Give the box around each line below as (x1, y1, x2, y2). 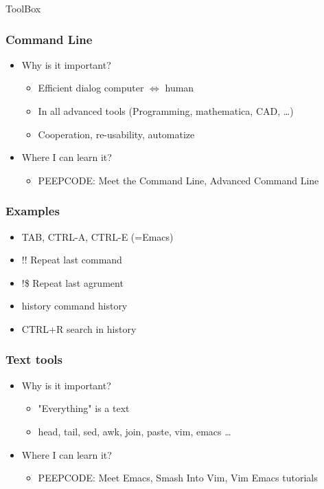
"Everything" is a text (38, 401, 130, 415)
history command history (21, 298, 128, 313)
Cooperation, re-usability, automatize (38, 127, 195, 141)
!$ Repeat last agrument (21, 275, 124, 290)
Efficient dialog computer (38, 80, 144, 95)
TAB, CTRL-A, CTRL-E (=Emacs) (21, 229, 174, 243)
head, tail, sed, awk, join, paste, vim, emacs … (38, 424, 231, 438)
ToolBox (5, 1, 41, 15)
